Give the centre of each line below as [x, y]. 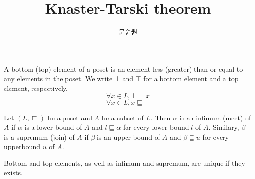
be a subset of [123, 117]
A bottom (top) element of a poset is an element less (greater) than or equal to [124, 69]
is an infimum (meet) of [215, 117]
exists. [13, 172]
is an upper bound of [128, 136]
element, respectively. [36, 88]
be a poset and [70, 117]
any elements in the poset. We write [58, 78]
